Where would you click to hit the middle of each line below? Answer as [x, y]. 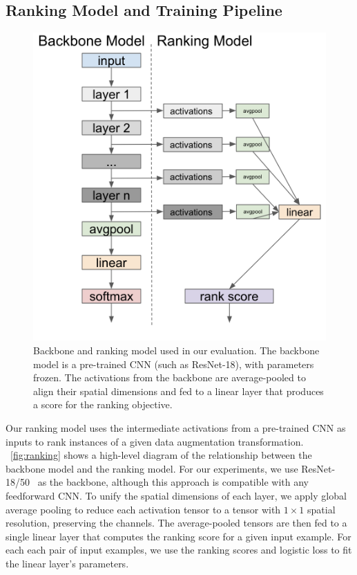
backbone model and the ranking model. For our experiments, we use [152, 468]
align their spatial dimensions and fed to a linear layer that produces [178, 391]
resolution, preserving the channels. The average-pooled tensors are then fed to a [176, 523]
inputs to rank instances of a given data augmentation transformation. [155, 441]
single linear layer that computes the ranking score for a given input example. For [178, 536]
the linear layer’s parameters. [67, 563]
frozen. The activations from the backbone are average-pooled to [170, 377]
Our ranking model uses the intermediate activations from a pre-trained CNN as [176, 428]
